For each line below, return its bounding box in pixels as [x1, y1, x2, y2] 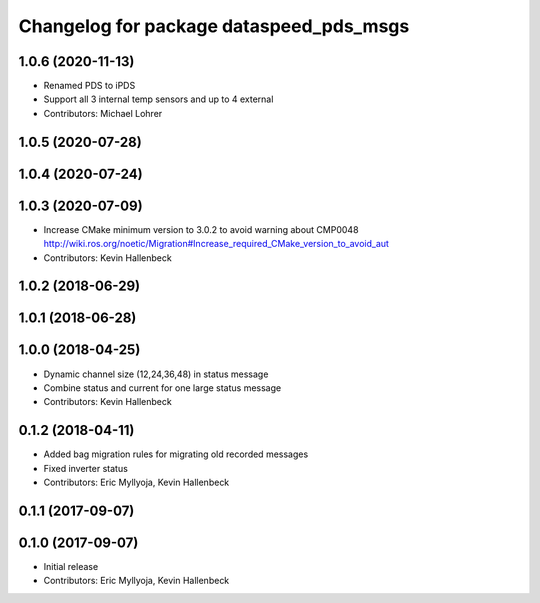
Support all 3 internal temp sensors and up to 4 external [43, 93, 274, 105]
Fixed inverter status [43, 462, 129, 474]
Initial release [43, 560, 99, 572]
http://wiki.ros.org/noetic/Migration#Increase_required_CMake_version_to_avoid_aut [43, 238, 390, 250]
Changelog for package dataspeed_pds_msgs [18, 15, 410, 37]
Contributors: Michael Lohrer [43, 107, 163, 119]
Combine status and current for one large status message [43, 381, 282, 394]
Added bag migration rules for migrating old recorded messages [43, 448, 309, 460]
